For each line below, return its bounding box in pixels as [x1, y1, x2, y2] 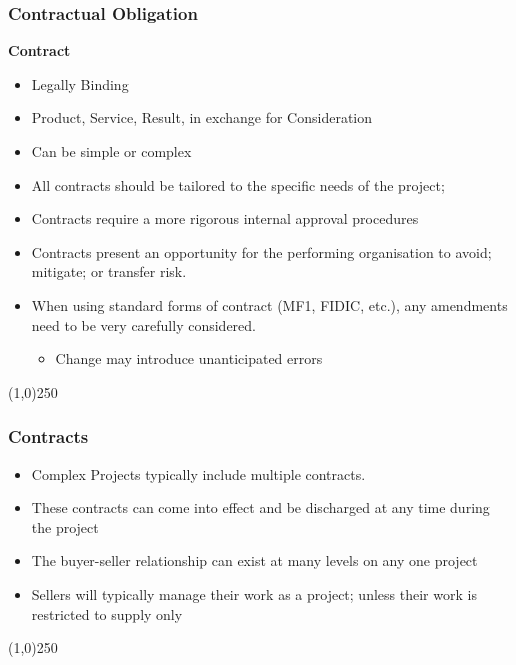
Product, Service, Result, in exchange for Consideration [31, 107, 373, 128]
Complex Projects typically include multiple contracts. [31, 463, 366, 484]
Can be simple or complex [31, 141, 192, 161]
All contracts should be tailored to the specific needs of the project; [31, 174, 445, 195]
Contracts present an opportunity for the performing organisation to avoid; [31, 241, 492, 262]
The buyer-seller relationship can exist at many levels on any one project [31, 550, 478, 571]
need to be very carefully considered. [31, 314, 256, 335]
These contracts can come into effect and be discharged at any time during [31, 497, 490, 518]
